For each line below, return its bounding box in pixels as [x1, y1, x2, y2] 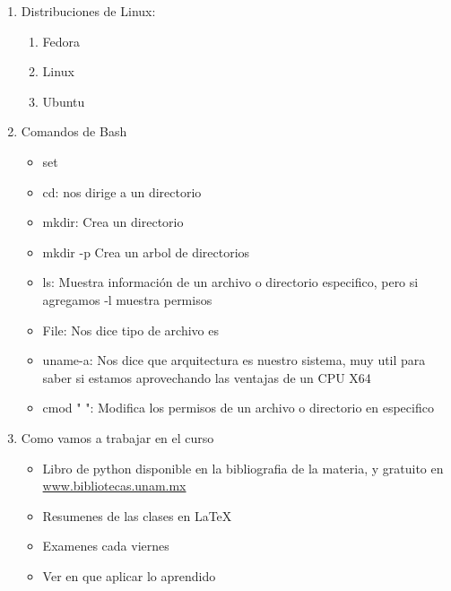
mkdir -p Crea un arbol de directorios [42, 242, 250, 261]
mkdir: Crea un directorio [42, 213, 184, 231]
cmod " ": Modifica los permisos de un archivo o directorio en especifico [42, 398, 434, 417]
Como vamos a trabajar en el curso [21, 428, 214, 447]
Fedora [42, 31, 81, 50]
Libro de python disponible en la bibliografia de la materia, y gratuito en [42, 458, 444, 477]
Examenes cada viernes [42, 536, 169, 555]
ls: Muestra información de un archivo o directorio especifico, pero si [42, 273, 419, 291]
